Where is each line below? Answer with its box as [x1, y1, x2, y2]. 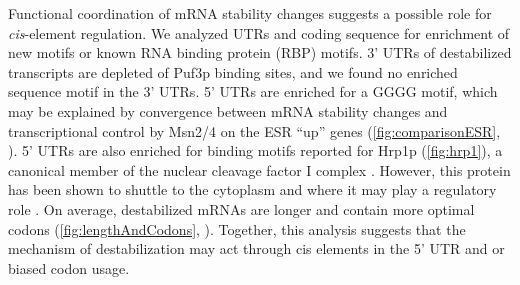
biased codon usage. [8, 257, 130, 278]
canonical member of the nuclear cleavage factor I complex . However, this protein [8, 159, 511, 180]
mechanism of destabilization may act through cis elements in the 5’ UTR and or [8, 238, 505, 259]
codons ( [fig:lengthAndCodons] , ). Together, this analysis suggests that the [8, 218, 466, 239]
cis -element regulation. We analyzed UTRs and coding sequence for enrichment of [8, 22, 510, 43]
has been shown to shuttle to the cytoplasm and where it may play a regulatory [8, 179, 497, 200]
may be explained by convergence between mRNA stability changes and [8, 100, 448, 121]
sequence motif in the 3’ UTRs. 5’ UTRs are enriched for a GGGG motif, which [8, 81, 498, 102]
